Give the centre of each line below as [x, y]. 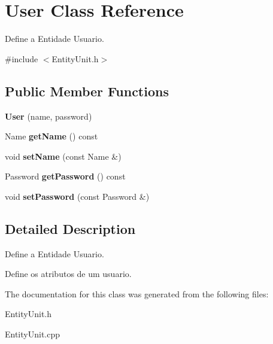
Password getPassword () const [65, 176]
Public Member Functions [87, 91]
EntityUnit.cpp [33, 334]
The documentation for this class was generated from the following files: [137, 293]
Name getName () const [51, 136]
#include [22, 58]
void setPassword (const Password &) [77, 196]
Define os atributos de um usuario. [68, 274]
